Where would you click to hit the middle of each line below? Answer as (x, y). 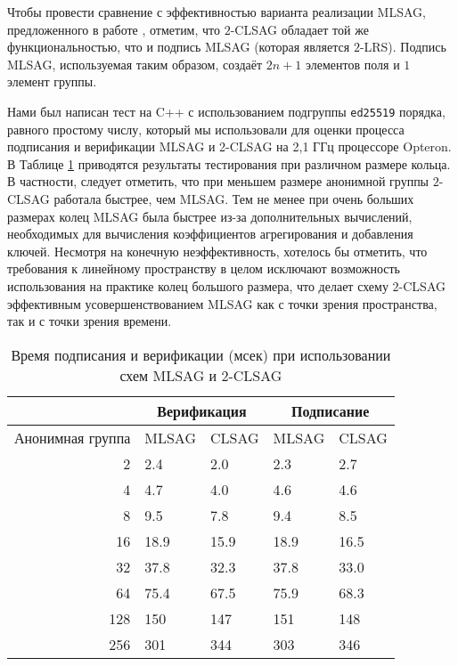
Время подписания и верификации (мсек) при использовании (201, 354)
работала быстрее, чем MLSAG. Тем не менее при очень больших (234, 199)
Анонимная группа (73, 437)
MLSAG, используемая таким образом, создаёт (135, 64)
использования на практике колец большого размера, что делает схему (198, 285)
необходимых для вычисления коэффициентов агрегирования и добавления (210, 234)
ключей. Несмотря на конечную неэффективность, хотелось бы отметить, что (217, 251)
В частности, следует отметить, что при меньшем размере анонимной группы (218, 181)
